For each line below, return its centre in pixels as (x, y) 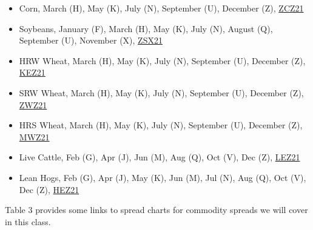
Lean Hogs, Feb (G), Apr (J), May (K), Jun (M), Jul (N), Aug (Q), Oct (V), (163, 177)
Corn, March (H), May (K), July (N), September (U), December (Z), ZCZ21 (161, 8)
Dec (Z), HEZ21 (49, 189)
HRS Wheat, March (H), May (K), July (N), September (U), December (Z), (161, 125)
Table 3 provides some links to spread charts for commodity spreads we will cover (156, 210)
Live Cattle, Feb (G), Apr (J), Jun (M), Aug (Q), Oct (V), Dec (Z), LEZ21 (160, 157)
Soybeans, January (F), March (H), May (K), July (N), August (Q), (146, 28)
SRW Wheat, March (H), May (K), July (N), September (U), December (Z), (161, 92)
